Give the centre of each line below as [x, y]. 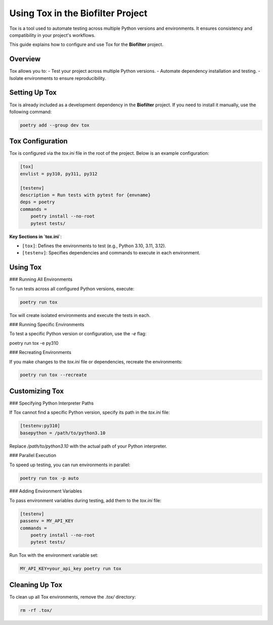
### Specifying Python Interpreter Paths [52, 403]
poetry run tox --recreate [53, 375]
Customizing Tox [37, 391]
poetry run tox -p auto [50, 478]
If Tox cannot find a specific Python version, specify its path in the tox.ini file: [90, 413]
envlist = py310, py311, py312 [59, 174]
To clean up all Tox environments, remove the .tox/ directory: [73, 597]
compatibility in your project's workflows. [52, 35]
